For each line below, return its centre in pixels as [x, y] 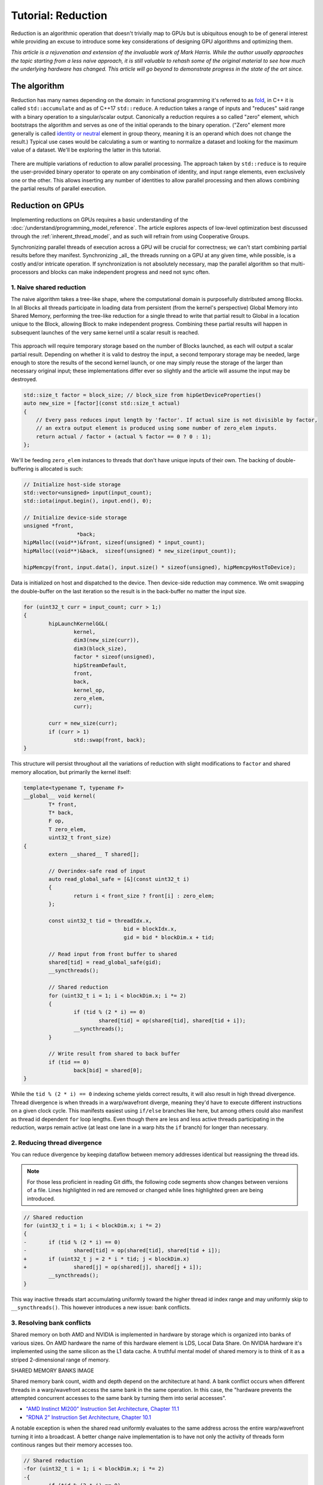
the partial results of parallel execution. [59, 188]
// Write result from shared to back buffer [114, 1054]
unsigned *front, [49, 526]
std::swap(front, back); [110, 740]
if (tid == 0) [69, 1062]
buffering [22, 469]
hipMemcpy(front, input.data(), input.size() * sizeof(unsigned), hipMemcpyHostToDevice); [160, 568]
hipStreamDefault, [100, 665]
